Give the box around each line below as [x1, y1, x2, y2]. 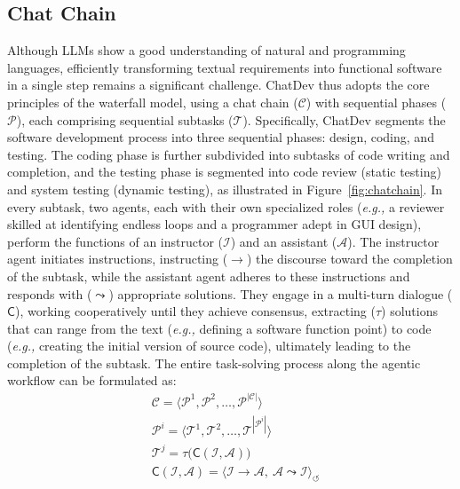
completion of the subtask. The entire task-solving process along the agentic [7, 353, 421, 372]
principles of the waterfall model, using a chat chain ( [7, 92, 298, 111]
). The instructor [347, 232, 440, 250]
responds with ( [7, 284, 92, 303]
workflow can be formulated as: [7, 371, 177, 390]
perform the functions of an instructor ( [7, 232, 224, 250]
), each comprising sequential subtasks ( [16, 110, 234, 129]
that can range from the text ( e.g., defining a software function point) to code [7, 319, 432, 337]
